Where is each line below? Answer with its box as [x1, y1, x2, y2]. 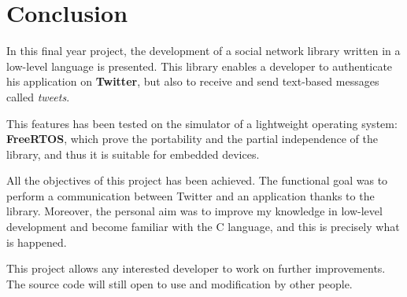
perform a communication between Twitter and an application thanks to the [6, 187, 375, 203]
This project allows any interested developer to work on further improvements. [6, 260, 386, 277]
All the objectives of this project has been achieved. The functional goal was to [6, 172, 388, 189]
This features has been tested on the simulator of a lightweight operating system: [6, 115, 398, 131]
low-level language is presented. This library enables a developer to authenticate [6, 57, 393, 74]
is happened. [6, 233, 67, 250]
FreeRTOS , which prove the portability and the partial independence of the [6, 130, 378, 147]
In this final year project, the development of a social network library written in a [6, 42, 401, 59]
